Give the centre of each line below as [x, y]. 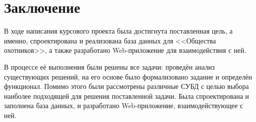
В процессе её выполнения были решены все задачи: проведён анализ [109, 66]
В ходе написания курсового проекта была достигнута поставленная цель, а [118, 31]
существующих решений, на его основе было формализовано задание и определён [128, 76]
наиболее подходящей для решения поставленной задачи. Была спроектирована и [127, 96]
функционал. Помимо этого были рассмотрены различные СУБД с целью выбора [127, 86]
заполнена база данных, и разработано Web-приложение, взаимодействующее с [124, 105]
